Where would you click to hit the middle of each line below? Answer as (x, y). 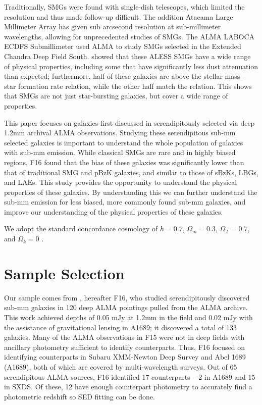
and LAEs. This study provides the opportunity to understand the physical (121, 182)
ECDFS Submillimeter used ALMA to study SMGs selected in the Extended (123, 46)
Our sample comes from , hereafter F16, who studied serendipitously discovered (127, 297)
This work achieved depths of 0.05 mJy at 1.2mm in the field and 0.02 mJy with (128, 317)
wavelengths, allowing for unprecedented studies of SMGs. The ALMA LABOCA (129, 36)
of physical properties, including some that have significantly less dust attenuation (131, 66)
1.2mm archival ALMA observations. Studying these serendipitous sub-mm (120, 133)
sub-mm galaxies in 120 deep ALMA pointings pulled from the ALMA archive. (126, 307)
